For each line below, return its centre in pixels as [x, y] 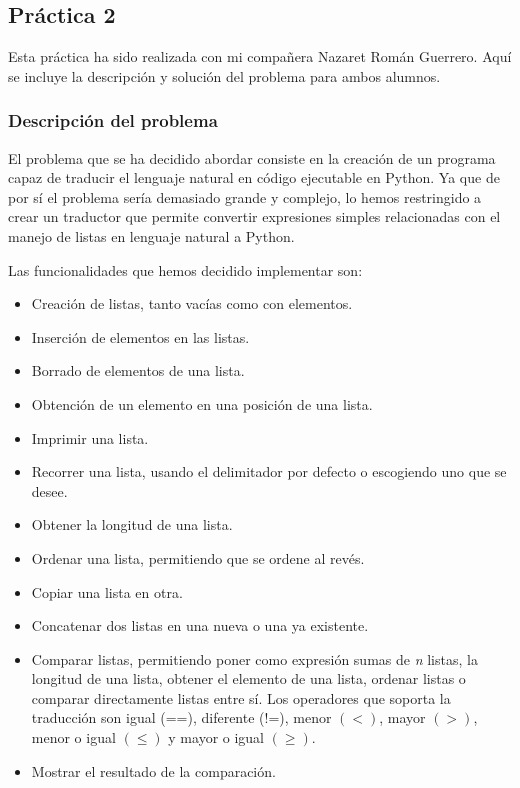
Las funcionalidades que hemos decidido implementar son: [185, 269]
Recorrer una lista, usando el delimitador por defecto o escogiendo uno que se [269, 471]
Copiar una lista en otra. [107, 591]
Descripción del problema [113, 120]
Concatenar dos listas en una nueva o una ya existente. [200, 625]
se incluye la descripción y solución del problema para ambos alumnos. [224, 75]
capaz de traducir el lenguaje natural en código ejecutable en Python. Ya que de [254, 177]
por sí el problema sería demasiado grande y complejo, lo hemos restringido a [245, 196]
